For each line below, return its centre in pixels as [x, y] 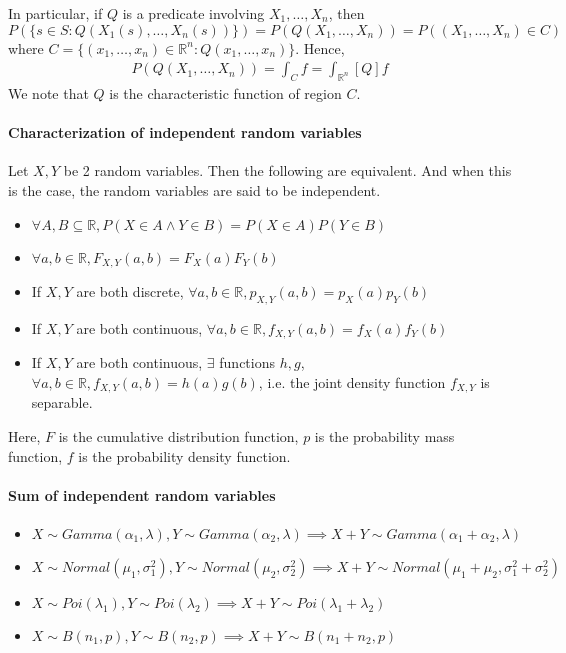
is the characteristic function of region [225, 93]
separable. [62, 402]
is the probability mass [384, 435]
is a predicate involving [193, 13]
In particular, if [55, 13]
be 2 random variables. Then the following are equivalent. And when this [287, 170]
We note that [48, 93]
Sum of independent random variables [142, 494]
